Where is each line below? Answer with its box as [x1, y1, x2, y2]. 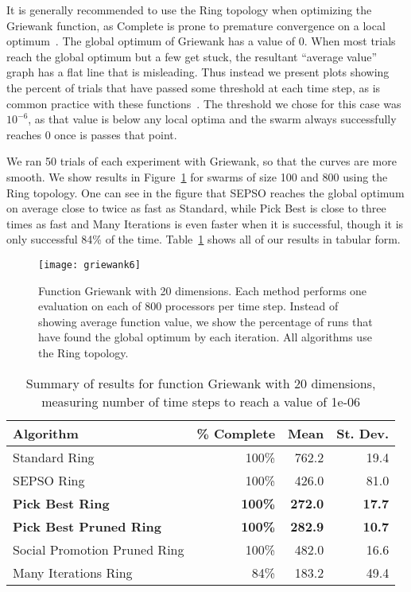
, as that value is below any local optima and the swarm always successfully [28, 111, 397, 127]
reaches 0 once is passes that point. [6, 126, 177, 142]
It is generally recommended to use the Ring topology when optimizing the [6, 2, 372, 18]
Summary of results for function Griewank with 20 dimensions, [25, 373, 376, 392]
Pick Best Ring [13, 493, 110, 512]
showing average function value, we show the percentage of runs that [38, 313, 373, 329]
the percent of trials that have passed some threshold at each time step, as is [6, 79, 381, 95]
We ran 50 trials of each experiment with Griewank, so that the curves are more [6, 153, 397, 169]
